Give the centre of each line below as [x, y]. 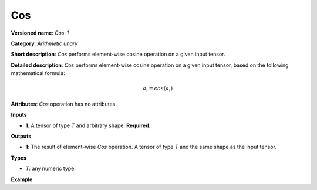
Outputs [21, 136]
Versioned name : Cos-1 [40, 33]
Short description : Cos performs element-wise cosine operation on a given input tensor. [118, 54]
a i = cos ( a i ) [158, 89]
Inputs [19, 115]
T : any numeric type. [50, 169]
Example [22, 179]
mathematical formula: [38, 73]
